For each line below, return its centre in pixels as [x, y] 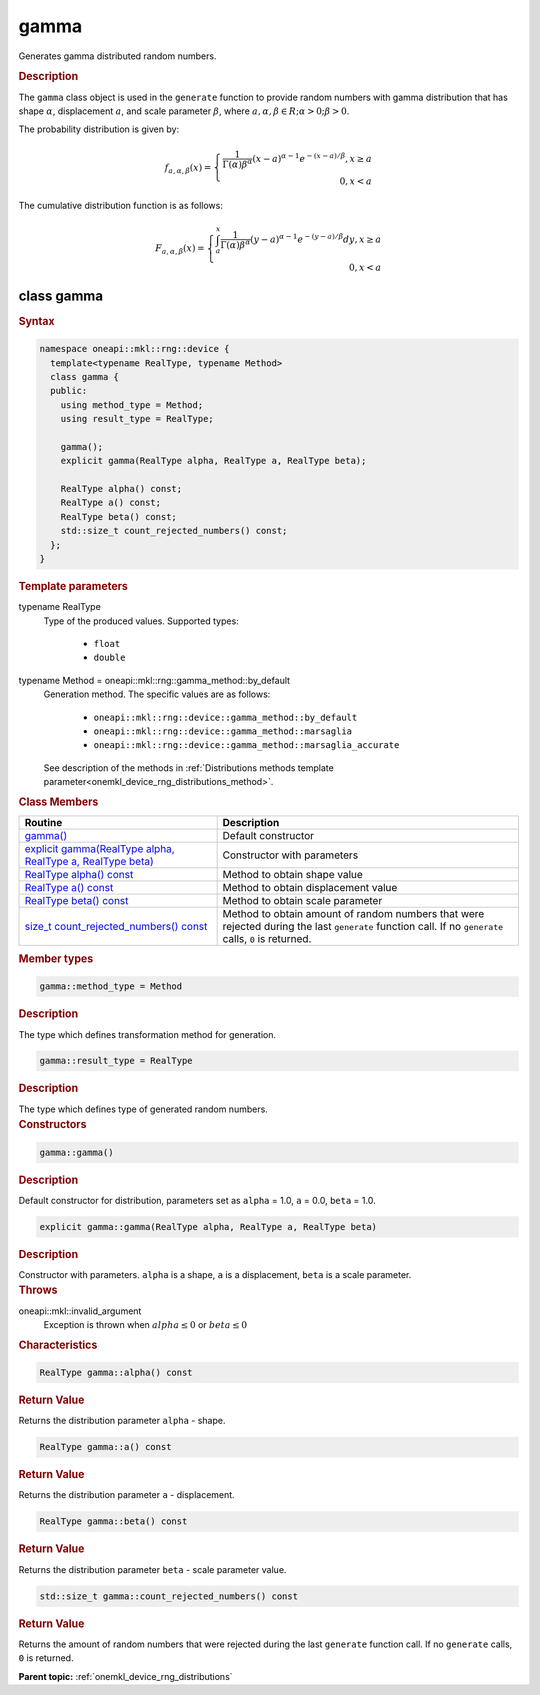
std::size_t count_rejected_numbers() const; [174, 531]
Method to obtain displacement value [310, 887]
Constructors [52, 1125]
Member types [56, 958]
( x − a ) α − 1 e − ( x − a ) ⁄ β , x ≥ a [311, 157]
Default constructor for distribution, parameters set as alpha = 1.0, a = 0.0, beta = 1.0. [197, 1200]
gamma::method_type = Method [111, 986]
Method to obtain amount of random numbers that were [353, 913]
